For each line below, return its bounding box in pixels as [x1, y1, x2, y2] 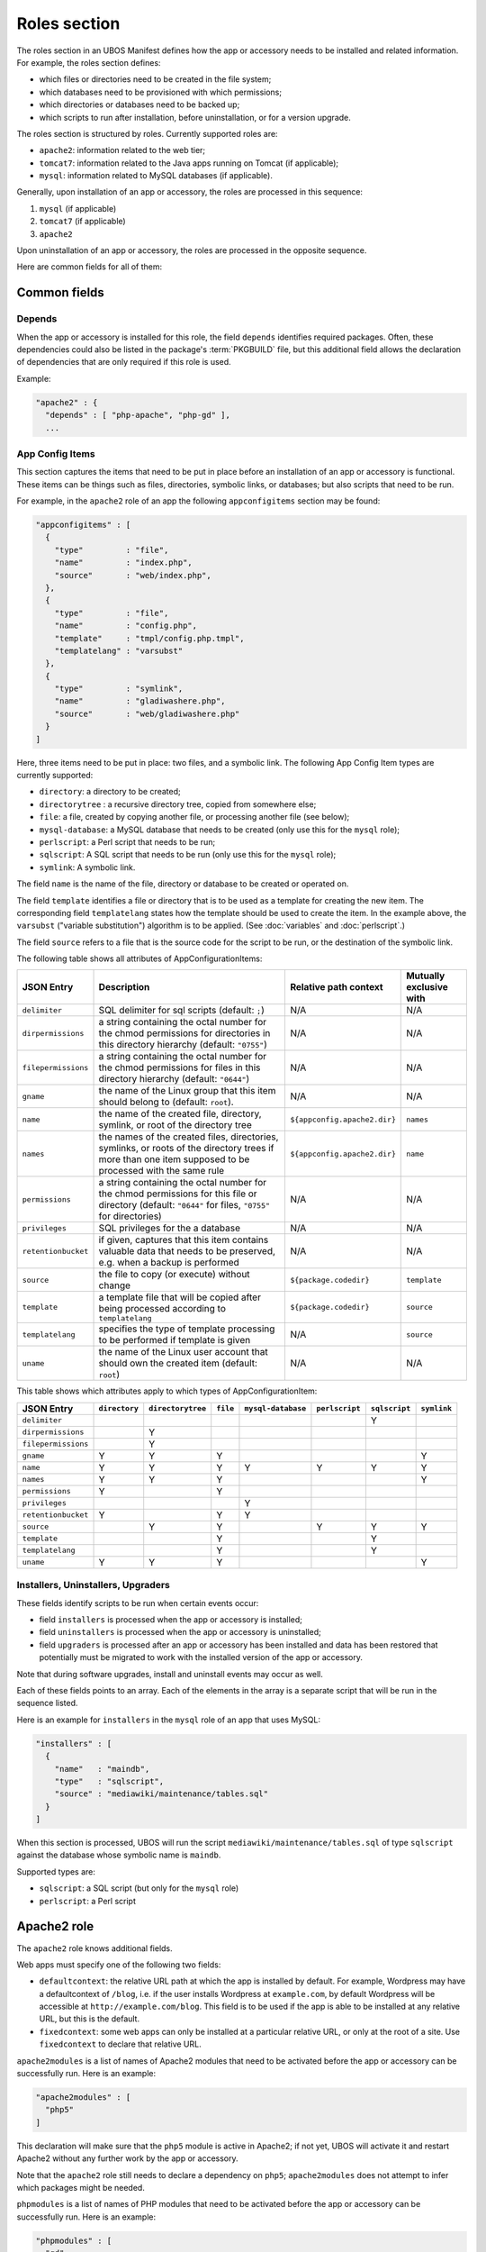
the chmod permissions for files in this [98, 1061, 261, 1074]
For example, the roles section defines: [16, 57, 161, 68]
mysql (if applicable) [39, 203, 117, 213]
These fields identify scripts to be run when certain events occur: [16, 1597, 259, 1608]
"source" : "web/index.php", [54, 570, 211, 580]
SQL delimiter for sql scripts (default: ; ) [98, 1004, 265, 1017]
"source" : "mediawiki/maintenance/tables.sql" [54, 1789, 269, 1799]
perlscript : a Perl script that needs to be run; [39, 836, 216, 847]
